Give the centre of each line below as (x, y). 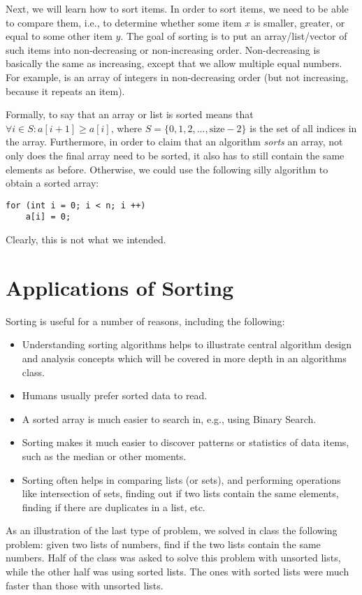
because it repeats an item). (65, 91)
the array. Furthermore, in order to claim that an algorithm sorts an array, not (174, 142)
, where (126, 128)
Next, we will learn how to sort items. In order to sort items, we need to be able (177, 8)
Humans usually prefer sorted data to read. (115, 395)
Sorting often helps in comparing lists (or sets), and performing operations (181, 479)
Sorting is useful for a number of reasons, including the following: (145, 321)
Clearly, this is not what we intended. (86, 239)
